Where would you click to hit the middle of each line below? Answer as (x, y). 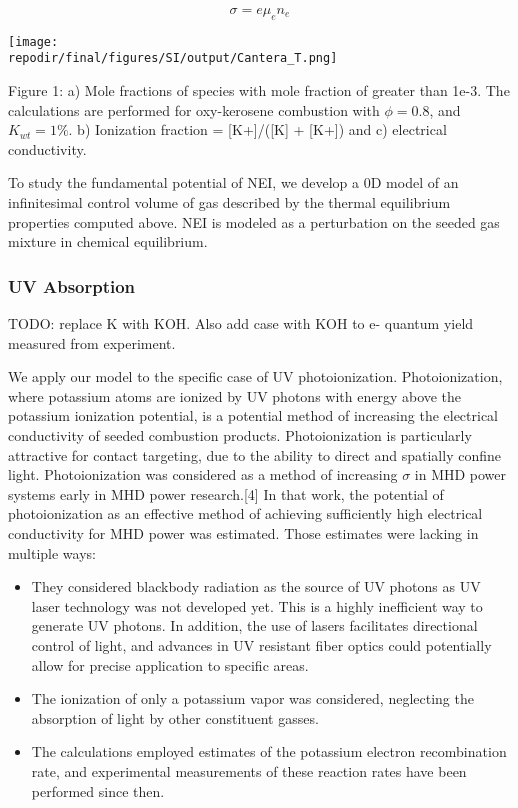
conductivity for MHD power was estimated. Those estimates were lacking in (243, 533)
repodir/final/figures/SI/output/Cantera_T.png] (173, 58)
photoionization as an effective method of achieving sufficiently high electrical (245, 513)
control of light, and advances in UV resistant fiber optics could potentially (261, 644)
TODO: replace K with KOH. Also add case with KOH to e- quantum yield (241, 323)
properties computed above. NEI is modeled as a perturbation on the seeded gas (254, 221)
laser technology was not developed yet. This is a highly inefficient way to (257, 605)
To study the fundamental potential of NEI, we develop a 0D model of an (233, 182)
